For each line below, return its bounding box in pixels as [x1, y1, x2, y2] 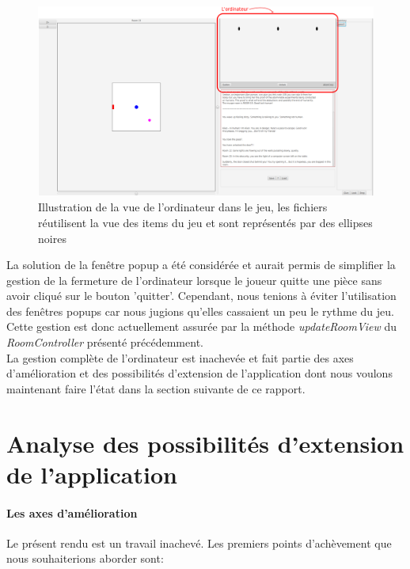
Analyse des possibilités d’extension [6, 427, 404, 459]
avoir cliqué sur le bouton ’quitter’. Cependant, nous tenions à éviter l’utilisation [6, 287, 397, 304]
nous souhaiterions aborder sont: [6, 550, 164, 567]
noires [38, 229, 66, 246]
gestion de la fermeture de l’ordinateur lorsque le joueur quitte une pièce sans [6, 271, 382, 288]
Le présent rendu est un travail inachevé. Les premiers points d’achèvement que [6, 534, 392, 551]
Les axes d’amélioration [6, 504, 138, 521]
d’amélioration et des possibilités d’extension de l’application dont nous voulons [6, 365, 393, 381]
